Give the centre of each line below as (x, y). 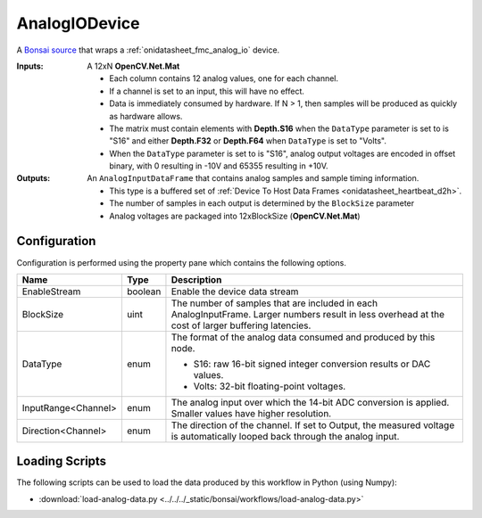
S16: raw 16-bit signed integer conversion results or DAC (312, 364)
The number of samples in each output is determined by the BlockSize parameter (262, 203)
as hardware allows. (146, 116)
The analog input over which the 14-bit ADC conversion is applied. (310, 402)
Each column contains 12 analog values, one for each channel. (224, 78)
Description (196, 279)
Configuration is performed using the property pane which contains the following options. (182, 262)
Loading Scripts (62, 461)
